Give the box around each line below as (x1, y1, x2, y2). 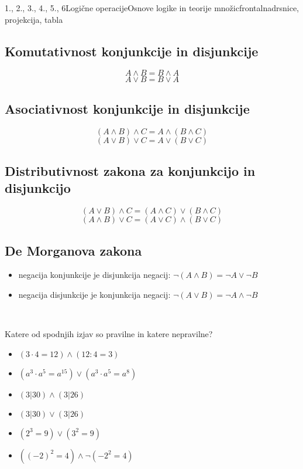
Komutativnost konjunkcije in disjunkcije (5, 42, 259, 60)
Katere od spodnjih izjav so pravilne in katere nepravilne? (5, 328, 213, 340)
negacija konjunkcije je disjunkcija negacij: (18, 269, 171, 281)
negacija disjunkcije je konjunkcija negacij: (18, 288, 171, 300)
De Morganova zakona (5, 241, 142, 259)
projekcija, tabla (5, 13, 63, 25)
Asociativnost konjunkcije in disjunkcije (5, 99, 250, 117)
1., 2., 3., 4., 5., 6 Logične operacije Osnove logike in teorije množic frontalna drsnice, (5, 2, 299, 13)
